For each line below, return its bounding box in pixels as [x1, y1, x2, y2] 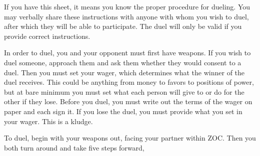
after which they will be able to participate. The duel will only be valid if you [4, 21, 242, 31]
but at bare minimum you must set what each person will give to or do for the [4, 86, 244, 97]
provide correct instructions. [4, 30, 90, 41]
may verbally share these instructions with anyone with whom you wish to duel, [4, 11, 249, 21]
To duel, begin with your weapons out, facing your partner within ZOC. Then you [4, 133, 256, 143]
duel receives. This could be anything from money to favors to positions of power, [4, 77, 254, 87]
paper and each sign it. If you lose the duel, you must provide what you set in [4, 106, 242, 116]
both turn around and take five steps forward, [4, 142, 144, 153]
